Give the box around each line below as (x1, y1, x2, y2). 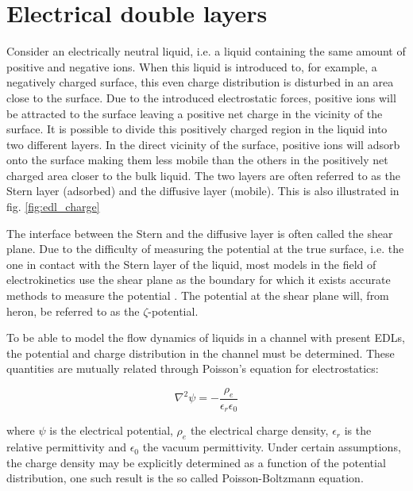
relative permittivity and (6, 439, 126, 455)
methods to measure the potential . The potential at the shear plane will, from (6, 287, 389, 304)
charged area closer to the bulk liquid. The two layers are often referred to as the (6, 167, 400, 183)
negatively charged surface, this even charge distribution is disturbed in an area (6, 74, 394, 90)
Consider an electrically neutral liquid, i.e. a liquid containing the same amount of (6, 43, 406, 59)
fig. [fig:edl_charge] (6, 198, 100, 215)
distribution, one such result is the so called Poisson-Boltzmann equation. (6, 470, 364, 486)
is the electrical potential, (49, 422, 173, 439)
